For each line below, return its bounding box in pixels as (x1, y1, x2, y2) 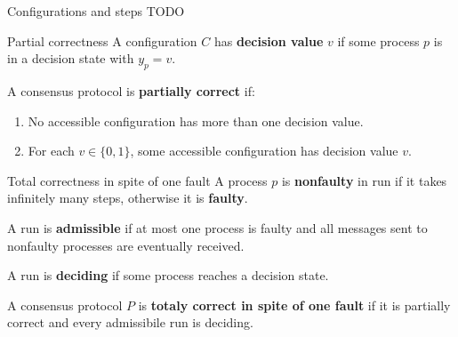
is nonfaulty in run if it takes (281, 171, 447, 189)
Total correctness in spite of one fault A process (7, 171, 268, 189)
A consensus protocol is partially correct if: (7, 81, 255, 100)
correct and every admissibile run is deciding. (7, 313, 253, 332)
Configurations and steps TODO (7, 2, 185, 20)
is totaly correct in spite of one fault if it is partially (138, 295, 451, 314)
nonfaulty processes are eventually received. (7, 236, 245, 254)
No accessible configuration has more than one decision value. (28, 111, 364, 130)
